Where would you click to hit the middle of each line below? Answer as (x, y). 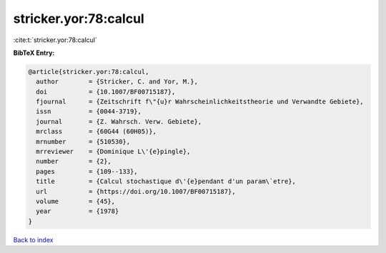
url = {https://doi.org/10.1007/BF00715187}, (136, 191)
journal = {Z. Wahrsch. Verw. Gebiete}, (119, 122)
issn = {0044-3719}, (89, 112)
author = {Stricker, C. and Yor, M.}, (117, 82)
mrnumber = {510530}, (83, 141)
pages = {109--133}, (87, 171)
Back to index (33, 239)
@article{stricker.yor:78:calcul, (89, 72)
